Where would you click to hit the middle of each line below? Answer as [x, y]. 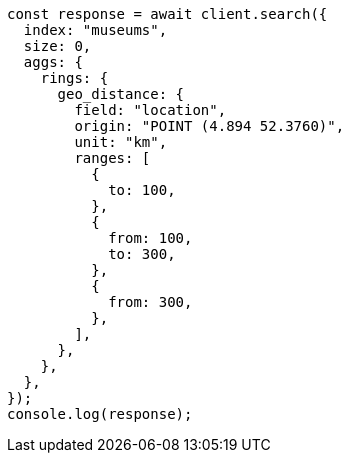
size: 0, [57, 46]
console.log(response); [100, 414]
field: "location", [150, 110]
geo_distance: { [121, 94]
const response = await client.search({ [167, 14]
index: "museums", [95, 30]
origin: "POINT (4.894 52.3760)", [209, 126]
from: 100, [150, 238]
